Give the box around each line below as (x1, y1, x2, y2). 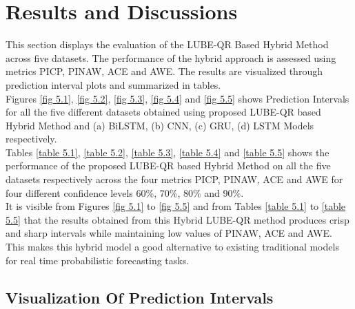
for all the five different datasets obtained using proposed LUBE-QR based (6, 105, 321, 119)
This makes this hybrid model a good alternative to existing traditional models (6, 239, 339, 254)
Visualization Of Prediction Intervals (6, 286, 274, 308)
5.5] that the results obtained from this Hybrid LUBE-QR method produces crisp (6, 212, 349, 226)
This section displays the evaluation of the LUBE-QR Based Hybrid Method (6, 37, 329, 52)
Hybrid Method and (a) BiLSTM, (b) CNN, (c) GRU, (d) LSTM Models (6, 118, 314, 132)
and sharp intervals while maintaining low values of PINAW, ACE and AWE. (6, 226, 332, 240)
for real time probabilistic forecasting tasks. (6, 253, 190, 267)
